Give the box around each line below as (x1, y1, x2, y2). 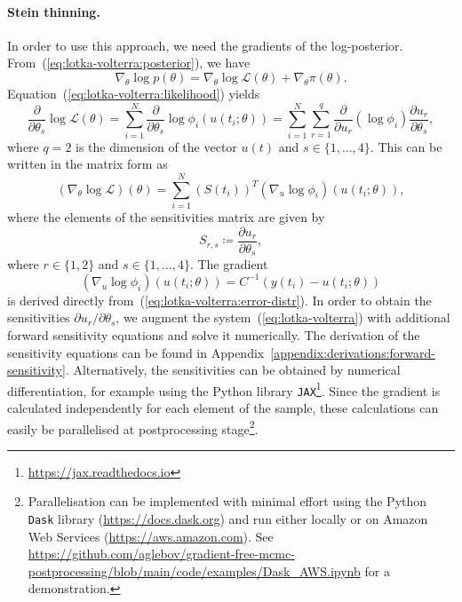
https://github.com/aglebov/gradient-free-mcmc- (28, 544, 295, 563)
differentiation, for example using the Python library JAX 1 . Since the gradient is (7, 378, 441, 400)
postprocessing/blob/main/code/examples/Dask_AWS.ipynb (28, 561, 361, 580)
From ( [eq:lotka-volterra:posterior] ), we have (7, 53, 251, 72)
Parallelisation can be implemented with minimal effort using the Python (28, 492, 427, 511)
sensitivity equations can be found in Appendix (7, 343, 265, 361)
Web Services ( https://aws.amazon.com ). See (28, 527, 274, 545)
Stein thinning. (7, 2, 100, 20)
